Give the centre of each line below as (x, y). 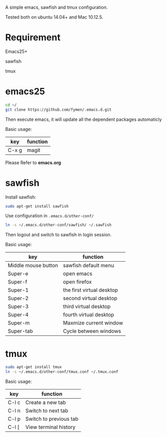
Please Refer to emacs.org (33, 162)
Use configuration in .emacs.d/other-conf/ (50, 216)
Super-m (19, 323)
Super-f (18, 282)
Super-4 (18, 315)
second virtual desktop (90, 299)
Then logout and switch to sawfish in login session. (59, 235)
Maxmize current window (93, 323)
